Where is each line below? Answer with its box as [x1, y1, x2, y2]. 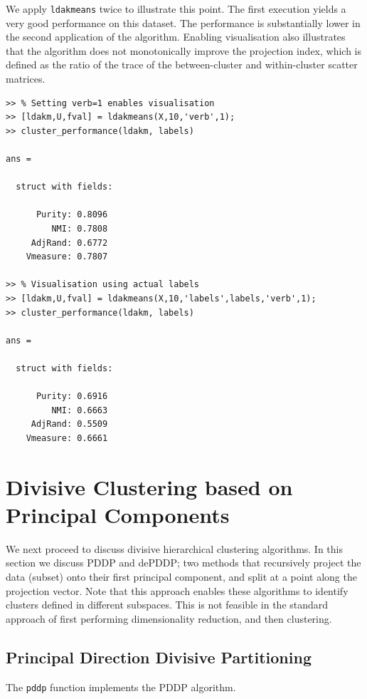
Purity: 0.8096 [36, 209, 108, 220]
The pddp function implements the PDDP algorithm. [6, 679, 236, 694]
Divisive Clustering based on [6, 472, 293, 501]
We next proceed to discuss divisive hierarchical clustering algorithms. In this [6, 541, 344, 556]
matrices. [6, 71, 46, 86]
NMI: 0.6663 [51, 405, 108, 415]
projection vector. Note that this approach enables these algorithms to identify [6, 583, 349, 598]
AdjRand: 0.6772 [31, 237, 108, 248]
